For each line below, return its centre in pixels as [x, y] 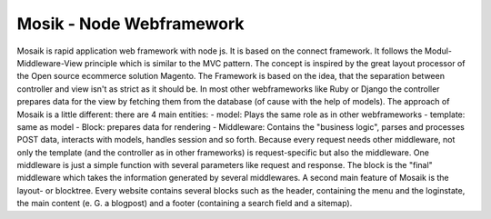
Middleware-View [50, 63]
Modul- [438, 51]
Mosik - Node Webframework [130, 24]
